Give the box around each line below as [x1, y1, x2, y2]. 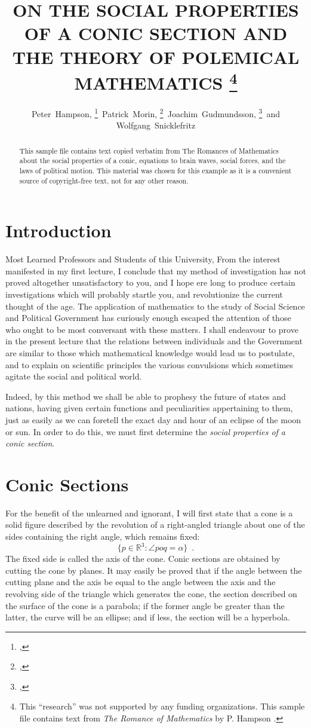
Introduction [5, 218, 112, 243]
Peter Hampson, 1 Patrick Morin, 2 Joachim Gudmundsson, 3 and [31, 106, 281, 120]
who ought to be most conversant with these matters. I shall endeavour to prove [5, 323, 298, 335]
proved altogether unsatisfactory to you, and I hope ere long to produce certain [5, 276, 295, 289]
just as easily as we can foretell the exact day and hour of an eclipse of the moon [5, 413, 301, 426]
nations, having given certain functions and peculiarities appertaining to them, [5, 402, 293, 414]
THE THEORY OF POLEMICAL [12, 44, 300, 69]
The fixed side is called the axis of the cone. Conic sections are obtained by [5, 552, 281, 565]
